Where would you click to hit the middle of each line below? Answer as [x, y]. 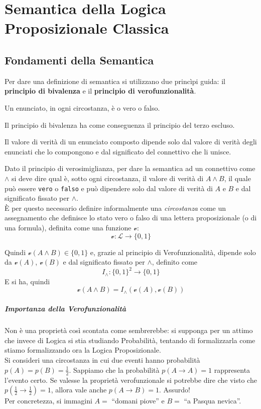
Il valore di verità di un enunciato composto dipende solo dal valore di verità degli [131, 142]
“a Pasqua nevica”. [213, 401]
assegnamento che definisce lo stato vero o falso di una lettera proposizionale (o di [131, 218]
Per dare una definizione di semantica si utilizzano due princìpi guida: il [115, 81]
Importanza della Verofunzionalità [66, 309]
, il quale [237, 178]
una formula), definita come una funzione [68, 227]
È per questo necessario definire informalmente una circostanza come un [115, 208]
